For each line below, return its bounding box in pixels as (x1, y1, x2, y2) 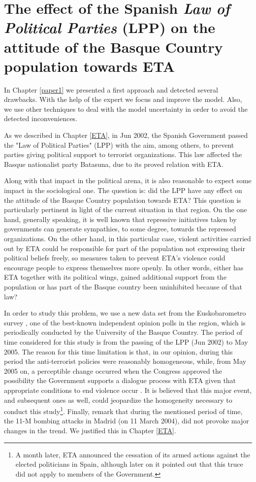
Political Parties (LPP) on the (4, 17, 216, 38)
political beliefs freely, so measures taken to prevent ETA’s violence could (4, 253, 225, 263)
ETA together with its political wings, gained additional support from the (4, 272, 227, 282)
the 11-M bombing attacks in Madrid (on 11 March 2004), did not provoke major (4, 416, 249, 426)
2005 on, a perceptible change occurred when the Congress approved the (4, 365, 222, 376)
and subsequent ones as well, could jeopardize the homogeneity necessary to (4, 394, 232, 405)
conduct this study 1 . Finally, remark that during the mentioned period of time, (4, 405, 243, 416)
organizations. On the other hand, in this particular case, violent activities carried (4, 233, 251, 243)
